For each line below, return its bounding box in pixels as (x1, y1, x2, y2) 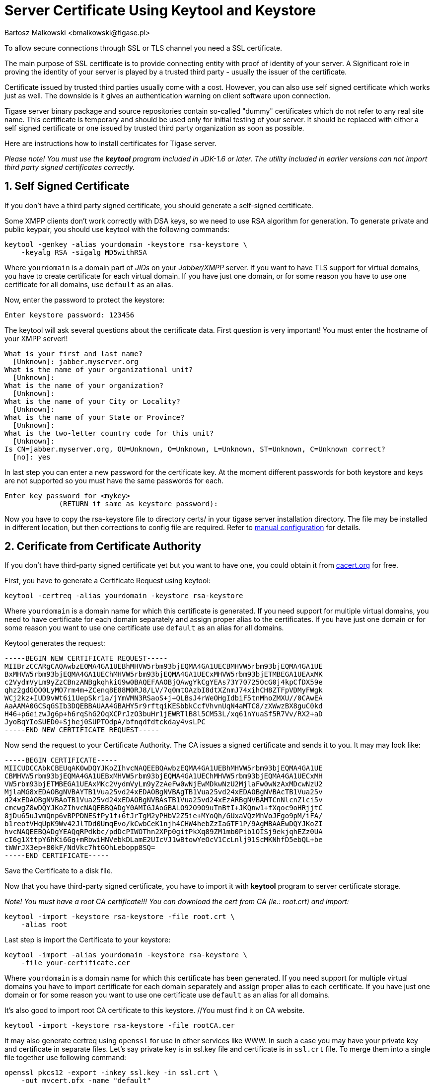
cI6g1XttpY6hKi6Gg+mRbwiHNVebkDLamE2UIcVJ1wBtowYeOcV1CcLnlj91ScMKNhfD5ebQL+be (4, 836, 323, 844)
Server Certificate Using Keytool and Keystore (4, 2, 316, 19)
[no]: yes (12, 453, 51, 461)
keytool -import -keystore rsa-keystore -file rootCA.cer (4, 1021, 235, 1030)
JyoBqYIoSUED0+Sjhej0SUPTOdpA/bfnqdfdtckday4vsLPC (4, 718, 206, 726)
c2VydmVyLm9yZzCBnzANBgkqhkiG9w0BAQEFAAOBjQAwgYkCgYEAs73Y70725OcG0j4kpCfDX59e (4, 678, 323, 687)
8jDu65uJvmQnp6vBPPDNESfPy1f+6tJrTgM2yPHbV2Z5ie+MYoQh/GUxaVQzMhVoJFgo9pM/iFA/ (4, 812, 323, 820)
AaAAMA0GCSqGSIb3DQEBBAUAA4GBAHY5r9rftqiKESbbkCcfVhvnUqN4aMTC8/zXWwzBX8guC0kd (4, 702, 323, 710)
